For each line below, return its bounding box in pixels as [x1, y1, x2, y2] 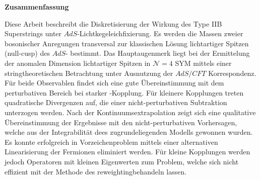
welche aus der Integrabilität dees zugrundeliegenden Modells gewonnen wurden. [5, 127, 253, 137]
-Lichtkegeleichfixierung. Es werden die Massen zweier [77, 28, 243, 39]
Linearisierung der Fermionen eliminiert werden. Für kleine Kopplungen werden [5, 146, 250, 157]
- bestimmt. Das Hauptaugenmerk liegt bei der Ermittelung [66, 48, 250, 58]
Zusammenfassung [5, 2, 69, 12]
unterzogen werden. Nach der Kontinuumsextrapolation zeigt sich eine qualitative [5, 107, 256, 117]
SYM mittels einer [175, 57, 232, 68]
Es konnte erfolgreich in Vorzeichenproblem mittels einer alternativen [5, 136, 218, 147]
